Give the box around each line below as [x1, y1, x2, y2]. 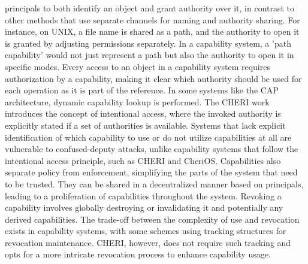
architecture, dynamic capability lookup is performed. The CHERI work [5, 95, 270, 108]
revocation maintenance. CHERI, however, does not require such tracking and [5, 236, 291, 248]
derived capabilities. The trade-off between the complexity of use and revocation [5, 213, 300, 225]
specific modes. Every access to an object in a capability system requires [5, 60, 270, 72]
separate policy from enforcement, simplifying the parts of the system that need [5, 166, 298, 178]
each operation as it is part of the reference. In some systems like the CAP [5, 84, 279, 96]
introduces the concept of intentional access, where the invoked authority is [5, 107, 281, 120]
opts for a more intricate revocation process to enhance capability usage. [5, 248, 271, 260]
